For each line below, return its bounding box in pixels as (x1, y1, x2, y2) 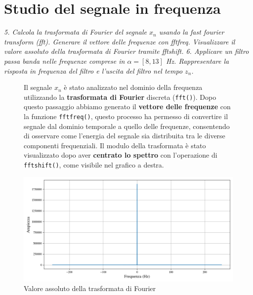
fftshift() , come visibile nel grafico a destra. (24, 159, 164, 169)
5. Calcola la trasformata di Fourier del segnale (4, 27, 147, 37)
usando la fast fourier (159, 27, 224, 37)
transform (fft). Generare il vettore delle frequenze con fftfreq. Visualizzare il (4, 36, 235, 46)
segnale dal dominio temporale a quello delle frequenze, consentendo (24, 121, 230, 131)
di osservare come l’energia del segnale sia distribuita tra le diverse (24, 130, 225, 141)
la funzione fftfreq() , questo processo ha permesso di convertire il (24, 111, 228, 121)
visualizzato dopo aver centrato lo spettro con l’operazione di (24, 150, 217, 160)
